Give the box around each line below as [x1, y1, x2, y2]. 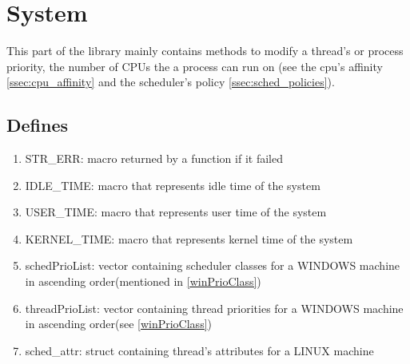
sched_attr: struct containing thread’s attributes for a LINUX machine [25, 342, 374, 358]
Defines [6, 113, 69, 137]
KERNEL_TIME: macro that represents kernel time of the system [25, 230, 353, 247]
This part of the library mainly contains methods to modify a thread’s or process [6, 42, 404, 59]
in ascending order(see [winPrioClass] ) [25, 315, 212, 332]
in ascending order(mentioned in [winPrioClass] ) [25, 273, 261, 290]
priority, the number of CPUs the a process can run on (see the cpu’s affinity [6, 57, 383, 74]
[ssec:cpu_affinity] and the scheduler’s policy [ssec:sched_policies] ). [6, 73, 335, 90]
